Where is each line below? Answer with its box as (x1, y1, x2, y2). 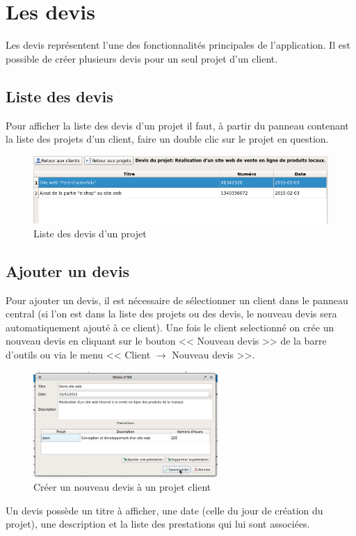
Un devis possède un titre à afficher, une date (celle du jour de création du (6, 503, 323, 517)
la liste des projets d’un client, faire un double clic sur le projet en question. (6, 132, 329, 146)
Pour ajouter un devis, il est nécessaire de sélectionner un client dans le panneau (6, 292, 348, 307)
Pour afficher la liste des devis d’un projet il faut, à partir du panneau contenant (6, 118, 349, 132)
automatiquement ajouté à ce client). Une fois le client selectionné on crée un (6, 320, 334, 334)
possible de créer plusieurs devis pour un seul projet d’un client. (6, 51, 278, 65)
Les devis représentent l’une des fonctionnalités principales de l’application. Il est (6, 38, 350, 52)
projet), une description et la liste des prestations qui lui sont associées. (6, 517, 310, 531)
